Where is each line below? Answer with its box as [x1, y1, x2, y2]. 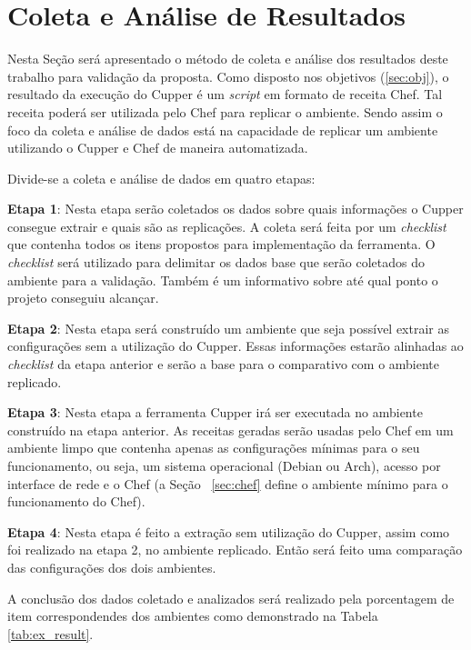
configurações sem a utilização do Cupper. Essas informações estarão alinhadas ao [7, 336, 464, 355]
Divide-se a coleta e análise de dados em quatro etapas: [7, 168, 316, 187]
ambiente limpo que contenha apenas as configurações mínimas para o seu [7, 438, 420, 457]
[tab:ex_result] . [7, 624, 94, 643]
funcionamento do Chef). [7, 492, 145, 511]
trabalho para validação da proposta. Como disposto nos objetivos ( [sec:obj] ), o [7, 66, 449, 85]
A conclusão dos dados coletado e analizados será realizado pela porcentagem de [7, 588, 455, 607]
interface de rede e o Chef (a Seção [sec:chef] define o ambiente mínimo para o [7, 474, 448, 493]
